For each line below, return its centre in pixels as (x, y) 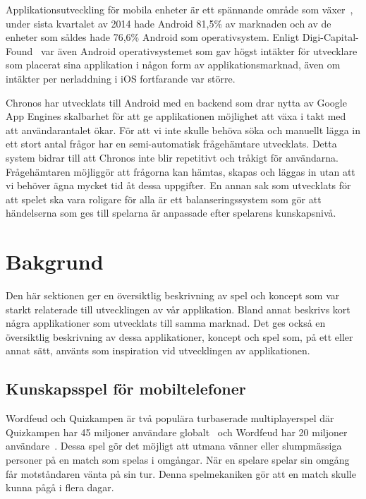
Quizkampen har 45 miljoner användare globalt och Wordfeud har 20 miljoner (177, 432)
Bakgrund (55, 261)
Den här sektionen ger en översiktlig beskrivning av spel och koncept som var (173, 295)
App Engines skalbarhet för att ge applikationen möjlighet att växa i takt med (176, 116)
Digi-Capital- (330, 37)
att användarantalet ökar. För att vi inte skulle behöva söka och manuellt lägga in (183, 130)
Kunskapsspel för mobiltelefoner (126, 389)
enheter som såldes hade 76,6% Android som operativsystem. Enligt (153, 37)
